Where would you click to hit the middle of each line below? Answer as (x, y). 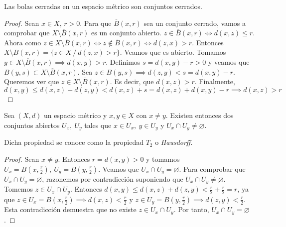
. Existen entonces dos (200, 115)
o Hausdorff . (174, 142)
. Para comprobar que (212, 169)
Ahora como (23, 42)
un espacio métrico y (75, 115)
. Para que (96, 23)
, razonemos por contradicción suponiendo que (113, 179)
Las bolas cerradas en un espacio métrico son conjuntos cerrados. (103, 6)
